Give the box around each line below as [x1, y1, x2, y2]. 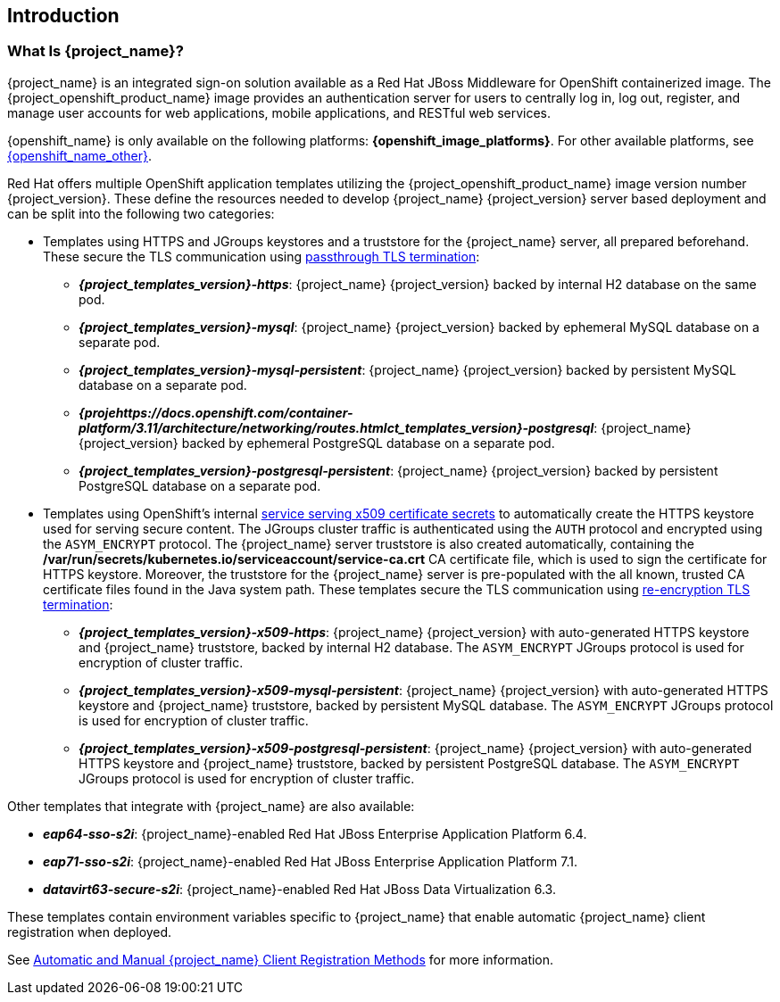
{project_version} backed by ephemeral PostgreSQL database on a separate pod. [79, 435, 555, 451]
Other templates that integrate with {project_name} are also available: [7, 798, 415, 814]
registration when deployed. [7, 923, 172, 940]
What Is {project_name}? [7, 42, 184, 61]
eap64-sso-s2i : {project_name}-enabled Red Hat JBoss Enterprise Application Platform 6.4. [43, 825, 587, 841]
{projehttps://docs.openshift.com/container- [79, 404, 353, 420]
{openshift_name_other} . [7, 147, 153, 163]
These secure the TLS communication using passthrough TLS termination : [43, 248, 480, 264]
